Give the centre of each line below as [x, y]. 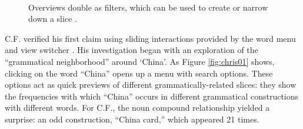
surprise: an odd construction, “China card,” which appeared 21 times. [132, 119]
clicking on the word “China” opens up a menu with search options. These [139, 73]
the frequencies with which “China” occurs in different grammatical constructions [152, 96]
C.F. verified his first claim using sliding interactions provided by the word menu [150, 38]
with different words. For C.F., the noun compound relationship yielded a [137, 107]
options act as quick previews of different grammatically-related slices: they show [151, 85]
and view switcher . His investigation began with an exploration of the [131, 50]
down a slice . [53, 19]
